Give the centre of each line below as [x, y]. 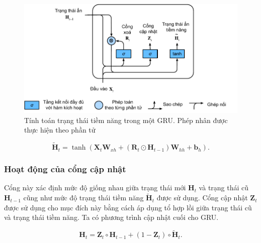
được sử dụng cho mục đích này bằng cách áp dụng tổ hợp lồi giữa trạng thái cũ [128, 207]
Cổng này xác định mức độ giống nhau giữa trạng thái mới [95, 188]
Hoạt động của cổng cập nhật [65, 169]
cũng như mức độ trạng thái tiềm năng [83, 198]
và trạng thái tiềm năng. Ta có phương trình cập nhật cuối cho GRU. [111, 217]
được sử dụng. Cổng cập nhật [202, 198]
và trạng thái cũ [224, 188]
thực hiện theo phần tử [60, 130]
